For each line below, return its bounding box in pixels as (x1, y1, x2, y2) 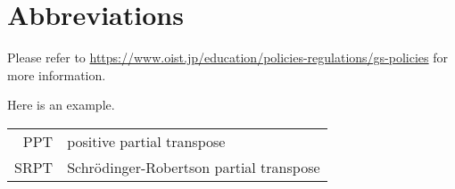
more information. (7, 65, 106, 84)
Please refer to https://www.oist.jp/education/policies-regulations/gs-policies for (7, 48, 449, 67)
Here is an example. (7, 95, 115, 114)
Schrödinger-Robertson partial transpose (67, 156, 320, 177)
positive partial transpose (67, 130, 226, 152)
